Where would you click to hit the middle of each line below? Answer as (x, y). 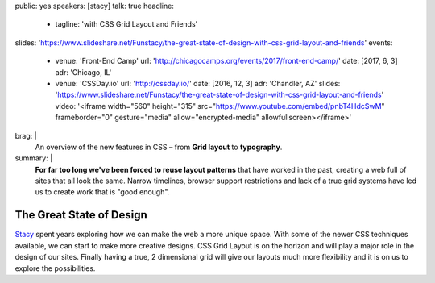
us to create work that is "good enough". (102, 192)
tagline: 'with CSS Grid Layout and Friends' (126, 24)
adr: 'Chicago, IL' (83, 72)
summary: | (34, 158)
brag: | (26, 135)
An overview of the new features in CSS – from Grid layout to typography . (159, 147)
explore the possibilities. (55, 268)
